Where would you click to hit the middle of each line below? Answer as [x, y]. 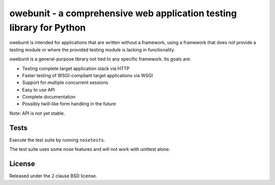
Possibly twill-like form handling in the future [69, 104]
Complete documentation [49, 97]
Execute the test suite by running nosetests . [57, 140]
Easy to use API [39, 89]
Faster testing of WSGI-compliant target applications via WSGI [87, 75]
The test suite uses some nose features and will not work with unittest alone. [90, 149]
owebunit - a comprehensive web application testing [123, 13]
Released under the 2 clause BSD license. [53, 176]
